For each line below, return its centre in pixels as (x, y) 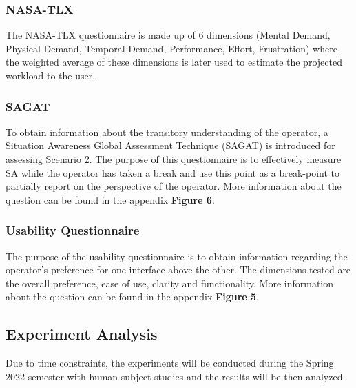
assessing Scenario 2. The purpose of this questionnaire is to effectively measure (174, 159)
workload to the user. (51, 75)
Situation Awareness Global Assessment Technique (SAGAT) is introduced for (170, 145)
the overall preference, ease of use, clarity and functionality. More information (170, 283)
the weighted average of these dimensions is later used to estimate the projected (174, 62)
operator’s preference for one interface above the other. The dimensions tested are (178, 270)
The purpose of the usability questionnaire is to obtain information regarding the (177, 256)
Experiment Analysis (82, 334)
